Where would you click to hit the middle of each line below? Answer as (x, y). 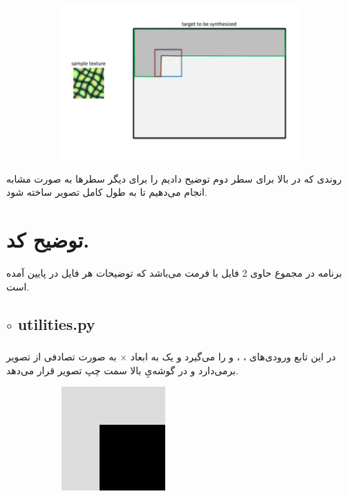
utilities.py (56, 323)
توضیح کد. (48, 240)
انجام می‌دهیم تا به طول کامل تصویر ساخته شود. (107, 192)
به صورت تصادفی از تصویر (62, 356)
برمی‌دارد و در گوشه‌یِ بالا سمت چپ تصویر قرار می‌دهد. (122, 370)
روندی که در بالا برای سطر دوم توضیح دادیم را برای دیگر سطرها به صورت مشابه (174, 178)
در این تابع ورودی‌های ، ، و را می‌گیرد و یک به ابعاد (233, 356)
